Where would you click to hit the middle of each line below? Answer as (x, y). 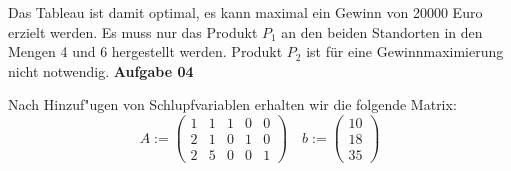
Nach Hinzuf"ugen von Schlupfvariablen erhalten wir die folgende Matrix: (232, 104)
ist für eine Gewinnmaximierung (405, 51)
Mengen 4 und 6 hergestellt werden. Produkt (145, 51)
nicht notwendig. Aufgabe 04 (101, 70)
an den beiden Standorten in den (382, 31)
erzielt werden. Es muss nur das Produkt (133, 31)
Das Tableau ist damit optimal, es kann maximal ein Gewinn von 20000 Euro (245, 12)
